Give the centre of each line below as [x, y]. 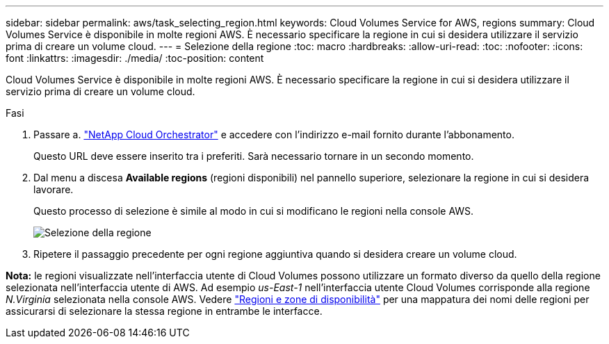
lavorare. [54, 189]
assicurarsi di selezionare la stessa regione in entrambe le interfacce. [164, 311]
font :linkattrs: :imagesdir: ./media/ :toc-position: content [135, 58]
